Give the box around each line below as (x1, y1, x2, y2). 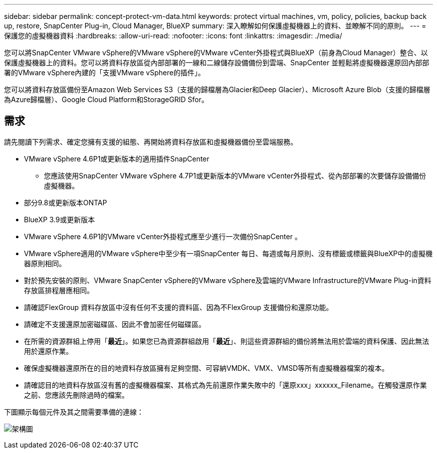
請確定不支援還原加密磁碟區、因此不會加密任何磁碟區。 (24, 319, 206, 328)
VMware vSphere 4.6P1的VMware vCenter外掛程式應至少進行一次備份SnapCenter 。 (24, 232, 302, 241)
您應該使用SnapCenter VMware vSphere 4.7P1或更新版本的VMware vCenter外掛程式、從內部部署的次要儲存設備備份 (44, 171, 427, 180)
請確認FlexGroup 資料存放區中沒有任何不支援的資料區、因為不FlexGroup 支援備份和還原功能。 (24, 302, 333, 311)
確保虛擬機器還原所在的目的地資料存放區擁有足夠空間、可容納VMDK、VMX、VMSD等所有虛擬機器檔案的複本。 (24, 363, 389, 372)
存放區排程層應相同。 (24, 286, 94, 295)
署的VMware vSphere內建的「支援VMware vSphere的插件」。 (4, 68, 205, 77)
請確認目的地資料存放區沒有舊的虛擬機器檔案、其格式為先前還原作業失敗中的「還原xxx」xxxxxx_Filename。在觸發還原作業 (24, 380, 427, 389)
